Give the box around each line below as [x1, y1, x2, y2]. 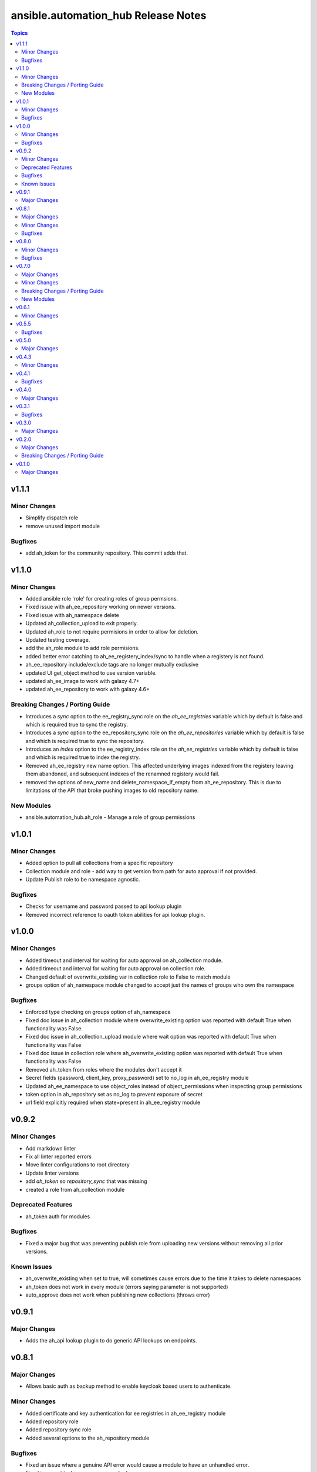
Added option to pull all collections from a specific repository [25, 860, 173, 867]
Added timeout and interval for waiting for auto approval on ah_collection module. [25, 957, 223, 964]
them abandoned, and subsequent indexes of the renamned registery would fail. [25, 770, 220, 777]
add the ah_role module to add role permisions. [25, 645, 140, 652]
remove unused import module [25, 522, 100, 529]
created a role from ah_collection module [25, 1186, 125, 1193]
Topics [11, 29, 28, 37]
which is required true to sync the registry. [25, 721, 129, 728]
